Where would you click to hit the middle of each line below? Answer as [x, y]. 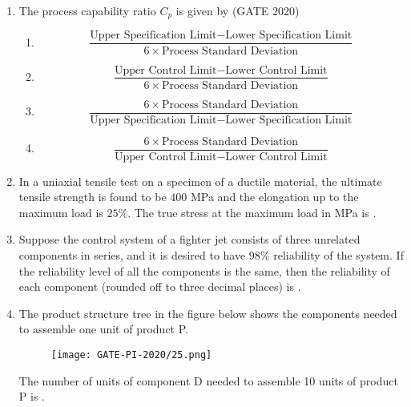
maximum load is [61, 212]
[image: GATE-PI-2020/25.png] [131, 355]
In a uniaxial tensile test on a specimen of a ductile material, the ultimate [200, 181]
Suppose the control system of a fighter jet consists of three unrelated [189, 239]
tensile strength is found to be [93, 197]
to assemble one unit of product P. [103, 329]
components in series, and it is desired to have [132, 255]
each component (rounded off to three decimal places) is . [160, 286]
